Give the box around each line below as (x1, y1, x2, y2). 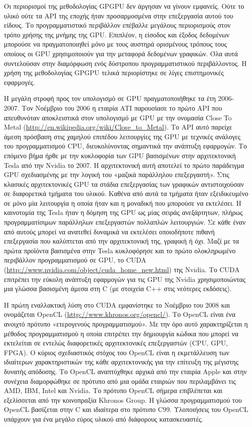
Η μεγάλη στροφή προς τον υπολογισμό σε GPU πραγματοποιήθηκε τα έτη (4, 93, 216, 103)
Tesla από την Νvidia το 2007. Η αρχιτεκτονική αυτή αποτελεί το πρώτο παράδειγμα (4, 160, 244, 170)
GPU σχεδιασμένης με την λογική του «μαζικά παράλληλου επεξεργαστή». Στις (4, 169, 230, 180)
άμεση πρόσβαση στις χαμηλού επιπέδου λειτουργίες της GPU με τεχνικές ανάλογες (4, 131, 241, 141)
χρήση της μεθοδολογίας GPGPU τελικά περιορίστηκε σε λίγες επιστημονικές (4, 67, 224, 78)
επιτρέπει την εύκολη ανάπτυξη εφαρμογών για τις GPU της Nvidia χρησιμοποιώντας (4, 274, 246, 284)
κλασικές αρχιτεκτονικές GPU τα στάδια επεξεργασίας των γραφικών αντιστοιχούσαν (4, 179, 244, 189)
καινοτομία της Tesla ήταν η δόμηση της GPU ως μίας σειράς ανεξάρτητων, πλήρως (4, 207, 243, 217)
